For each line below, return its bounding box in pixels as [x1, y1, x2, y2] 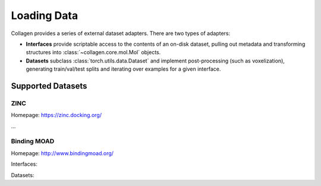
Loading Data [11, 9, 78, 22]
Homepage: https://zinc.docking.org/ [11, 112, 102, 119]
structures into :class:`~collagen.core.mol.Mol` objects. [26, 49, 161, 56]
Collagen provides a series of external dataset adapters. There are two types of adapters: [11, 30, 231, 37]
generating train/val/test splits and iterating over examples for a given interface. [26, 65, 221, 72]
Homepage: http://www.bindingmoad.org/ [11, 149, 114, 157]
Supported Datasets [11, 81, 87, 91]
